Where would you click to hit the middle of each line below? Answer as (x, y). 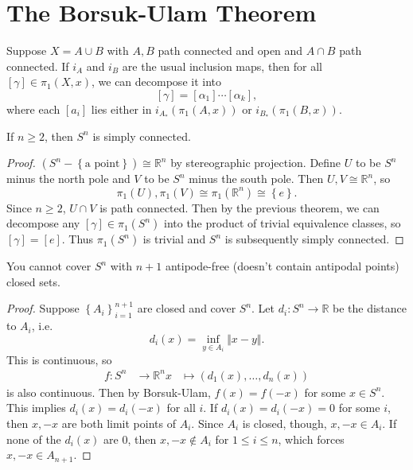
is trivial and (174, 239)
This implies (36, 408)
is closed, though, (284, 423)
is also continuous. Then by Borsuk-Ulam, (109, 392)
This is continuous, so (59, 359)
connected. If (38, 66)
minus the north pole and (68, 179)
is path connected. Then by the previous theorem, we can (240, 207)
